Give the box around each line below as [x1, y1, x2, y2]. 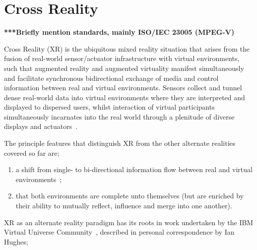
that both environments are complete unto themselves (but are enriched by [15, 190, 244, 201]
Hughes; [4, 236, 28, 247]
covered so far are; [4, 147, 60, 158]
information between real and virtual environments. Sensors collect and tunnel [4, 82, 242, 93]
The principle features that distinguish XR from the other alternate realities [4, 138, 236, 148]
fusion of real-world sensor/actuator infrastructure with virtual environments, [4, 53, 240, 63]
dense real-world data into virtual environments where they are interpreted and [4, 92, 245, 102]
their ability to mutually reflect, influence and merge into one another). [15, 200, 232, 211]
